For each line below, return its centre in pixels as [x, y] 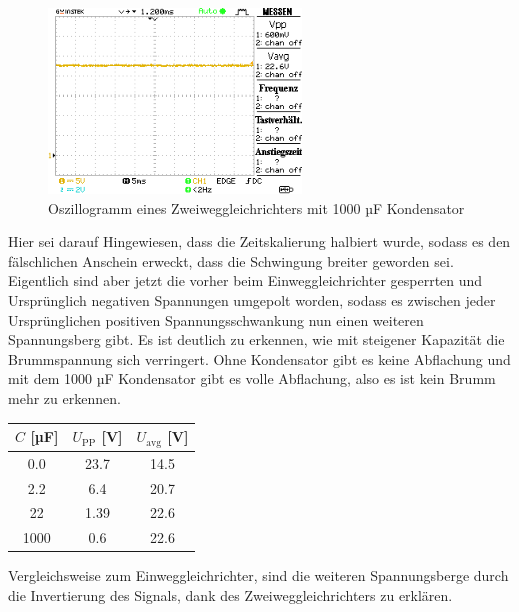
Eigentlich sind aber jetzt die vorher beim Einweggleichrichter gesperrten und [245, 280]
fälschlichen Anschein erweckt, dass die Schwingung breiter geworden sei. [231, 260]
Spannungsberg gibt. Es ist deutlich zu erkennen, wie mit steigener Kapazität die [256, 339]
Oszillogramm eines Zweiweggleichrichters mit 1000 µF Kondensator [256, 207]
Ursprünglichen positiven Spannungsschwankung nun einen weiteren [216, 319]
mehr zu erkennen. [64, 397]
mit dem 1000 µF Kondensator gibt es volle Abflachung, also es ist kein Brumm [252, 378]
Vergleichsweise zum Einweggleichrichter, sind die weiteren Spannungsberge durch [258, 575]
